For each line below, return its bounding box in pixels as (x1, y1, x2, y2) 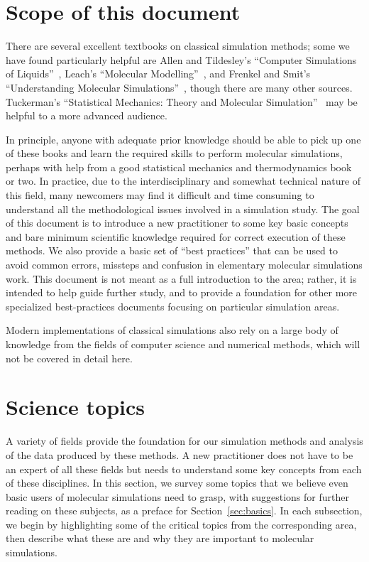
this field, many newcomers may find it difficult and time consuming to (6, 188, 314, 202)
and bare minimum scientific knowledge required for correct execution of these (6, 229, 346, 244)
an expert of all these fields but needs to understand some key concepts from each (6, 461, 362, 476)
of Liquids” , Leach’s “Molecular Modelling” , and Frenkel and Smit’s (6, 66, 311, 81)
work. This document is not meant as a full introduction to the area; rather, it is (6, 271, 357, 286)
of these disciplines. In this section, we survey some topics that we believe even (6, 475, 348, 490)
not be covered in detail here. (6, 350, 133, 365)
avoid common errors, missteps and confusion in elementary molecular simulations (6, 257, 363, 272)
